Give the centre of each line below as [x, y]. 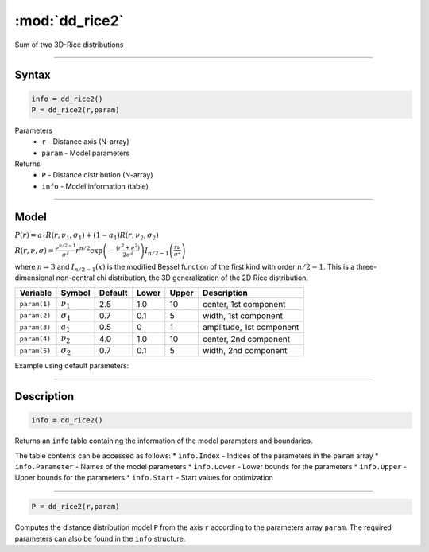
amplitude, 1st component [251, 328]
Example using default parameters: [72, 366]
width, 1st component [243, 316]
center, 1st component [244, 304]
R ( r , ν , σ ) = [35, 250]
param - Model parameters [86, 153]
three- [367, 266]
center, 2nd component [246, 339]
